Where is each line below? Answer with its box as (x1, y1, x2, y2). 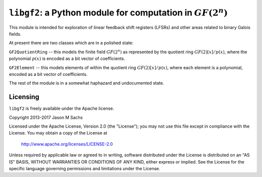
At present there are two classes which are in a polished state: (9, 40, 133, 46)
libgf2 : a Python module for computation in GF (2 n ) (9, 6, 228, 18)
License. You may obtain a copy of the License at (9, 130, 108, 136)
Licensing (9, 93, 40, 101)
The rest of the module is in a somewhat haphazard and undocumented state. (9, 80, 164, 86)
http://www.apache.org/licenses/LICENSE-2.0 (21, 141, 113, 147)
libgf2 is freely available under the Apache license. (9, 105, 114, 111)
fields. (9, 31, 22, 37)
